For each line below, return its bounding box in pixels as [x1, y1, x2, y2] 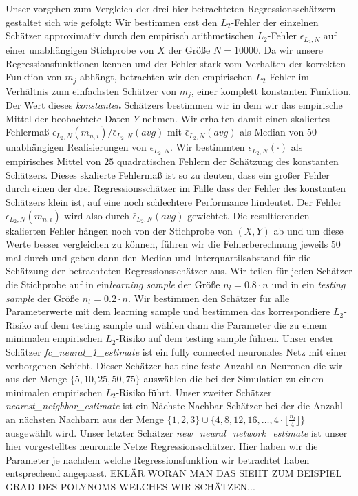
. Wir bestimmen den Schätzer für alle [127, 290, 290, 305]
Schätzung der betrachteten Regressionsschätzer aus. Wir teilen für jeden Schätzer [6, 263, 352, 278]
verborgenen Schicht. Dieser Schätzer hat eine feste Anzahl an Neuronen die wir [6, 358, 343, 372]
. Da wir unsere [257, 43, 323, 57]
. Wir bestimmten [170, 140, 245, 154]
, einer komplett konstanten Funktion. [191, 83, 351, 98]
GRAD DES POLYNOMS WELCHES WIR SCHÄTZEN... [6, 479, 255, 494]
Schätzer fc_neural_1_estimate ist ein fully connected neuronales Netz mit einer [6, 344, 347, 358]
